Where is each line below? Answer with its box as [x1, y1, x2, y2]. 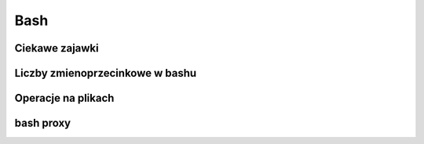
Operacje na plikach [14, 92, 115, 105]
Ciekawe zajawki [14, 41, 99, 55]
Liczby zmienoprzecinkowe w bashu [14, 67, 197, 80]
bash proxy [14, 117, 71, 130]
